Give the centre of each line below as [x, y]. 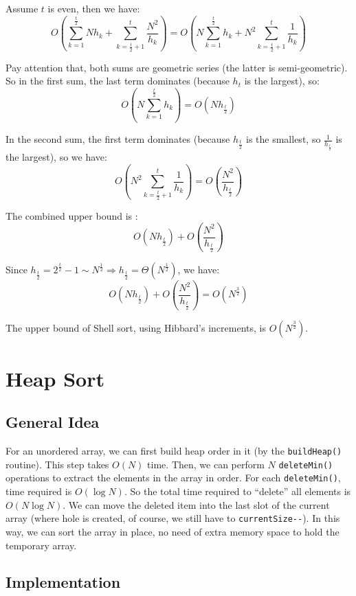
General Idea [53, 422]
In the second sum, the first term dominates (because [118, 139]
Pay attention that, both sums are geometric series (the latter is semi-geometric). [177, 67]
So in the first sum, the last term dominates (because [118, 81]
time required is [39, 491]
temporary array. [41, 545]
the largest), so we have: [56, 156]
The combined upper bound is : [72, 215]
